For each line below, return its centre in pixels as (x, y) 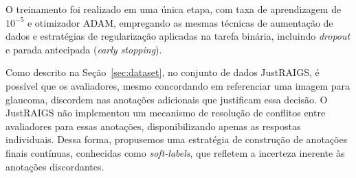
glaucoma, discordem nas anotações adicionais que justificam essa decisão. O (167, 99)
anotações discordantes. (55, 166)
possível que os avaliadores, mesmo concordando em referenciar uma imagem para (178, 85)
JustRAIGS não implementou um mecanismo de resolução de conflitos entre (166, 113)
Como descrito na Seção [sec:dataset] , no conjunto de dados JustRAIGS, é (163, 72)
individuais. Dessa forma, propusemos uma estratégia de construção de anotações (177, 139)
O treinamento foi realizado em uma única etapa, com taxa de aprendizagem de (174, 9)
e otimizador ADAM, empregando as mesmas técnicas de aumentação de (180, 22)
